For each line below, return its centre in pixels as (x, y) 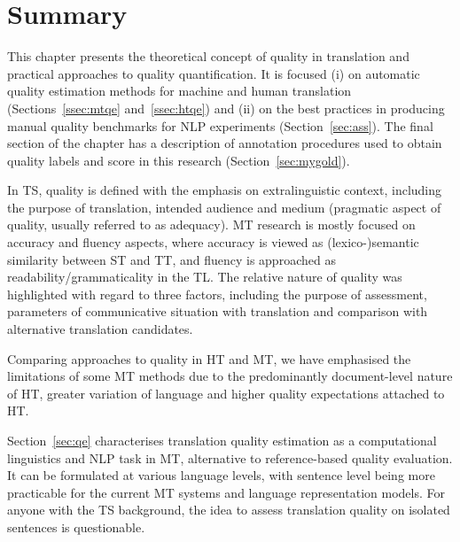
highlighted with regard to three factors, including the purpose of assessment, (217, 294)
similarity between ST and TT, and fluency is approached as (172, 259)
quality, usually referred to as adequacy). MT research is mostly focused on (211, 225)
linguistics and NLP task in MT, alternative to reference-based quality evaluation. (230, 457)
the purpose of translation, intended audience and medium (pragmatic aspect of (224, 207)
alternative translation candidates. (100, 329)
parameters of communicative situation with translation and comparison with (218, 311)
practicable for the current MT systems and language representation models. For (226, 492)
